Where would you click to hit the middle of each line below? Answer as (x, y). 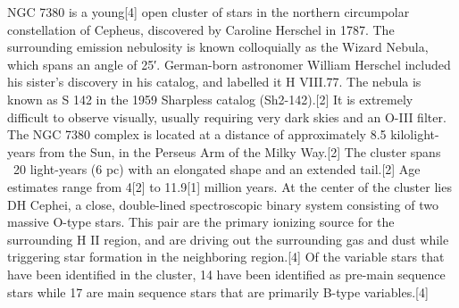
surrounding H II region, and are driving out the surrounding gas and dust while (228, 239)
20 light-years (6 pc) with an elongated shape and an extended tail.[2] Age (217, 169)
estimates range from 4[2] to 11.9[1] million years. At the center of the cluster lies (229, 186)
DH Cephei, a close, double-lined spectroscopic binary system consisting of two (223, 204)
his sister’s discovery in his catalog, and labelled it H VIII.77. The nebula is (214, 82)
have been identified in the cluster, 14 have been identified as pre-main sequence (226, 274)
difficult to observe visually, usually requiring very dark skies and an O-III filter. (227, 117)
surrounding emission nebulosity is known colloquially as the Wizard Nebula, (218, 47)
